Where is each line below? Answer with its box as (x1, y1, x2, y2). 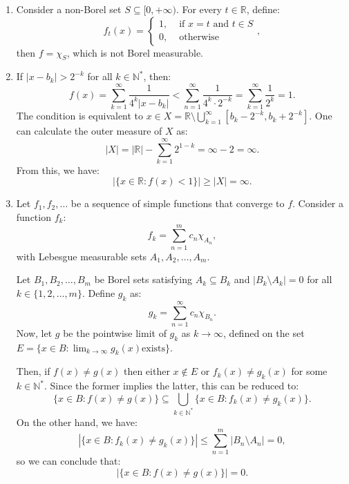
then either (123, 364, 170, 378)
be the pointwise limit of (63, 325, 167, 340)
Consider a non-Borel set (16, 2, 122, 16)
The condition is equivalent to (16, 108, 144, 123)
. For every (176, 2, 222, 16)
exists (142, 343, 166, 354)
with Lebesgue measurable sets (16, 249, 147, 263)
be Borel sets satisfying (94, 272, 192, 287)
